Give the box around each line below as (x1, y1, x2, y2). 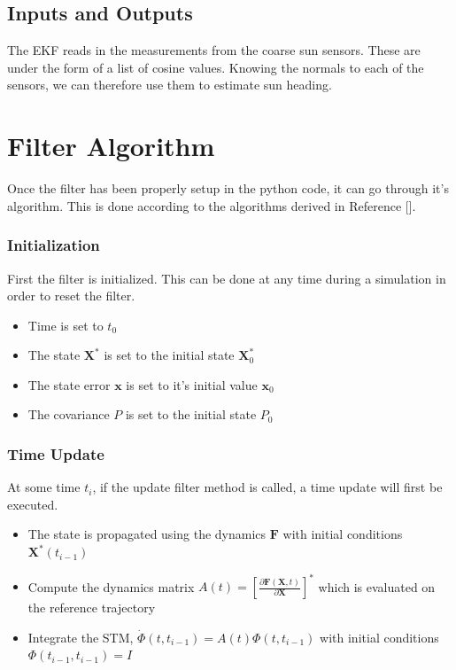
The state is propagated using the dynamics (27, 525, 267, 543)
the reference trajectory (27, 598, 156, 617)
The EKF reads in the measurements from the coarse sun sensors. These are (7, 41, 421, 59)
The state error (27, 375, 111, 393)
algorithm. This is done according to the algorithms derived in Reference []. (7, 196, 416, 214)
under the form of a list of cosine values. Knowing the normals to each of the (7, 58, 424, 76)
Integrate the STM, (27, 627, 134, 646)
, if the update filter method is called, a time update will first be (92, 478, 443, 496)
